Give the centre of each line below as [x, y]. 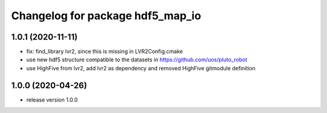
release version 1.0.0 [52, 100]
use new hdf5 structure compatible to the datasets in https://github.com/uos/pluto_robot [137, 60]
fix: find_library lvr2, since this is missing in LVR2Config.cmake [104, 52]
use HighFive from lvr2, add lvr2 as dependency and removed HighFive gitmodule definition [141, 68]
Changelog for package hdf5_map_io [106, 16]
